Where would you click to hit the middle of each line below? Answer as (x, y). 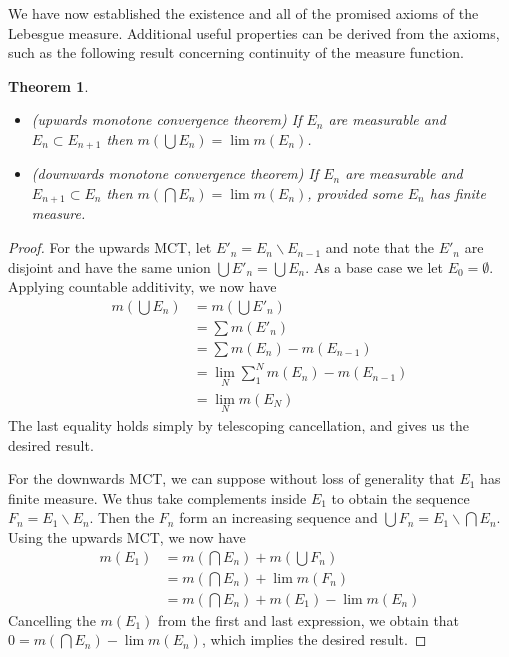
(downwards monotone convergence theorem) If (175, 173)
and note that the (379, 247)
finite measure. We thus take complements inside (157, 497)
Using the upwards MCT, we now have (127, 536)
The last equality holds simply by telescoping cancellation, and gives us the (238, 424)
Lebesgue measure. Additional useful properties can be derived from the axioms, (254, 32)
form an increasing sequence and (278, 517)
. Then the (122, 517)
